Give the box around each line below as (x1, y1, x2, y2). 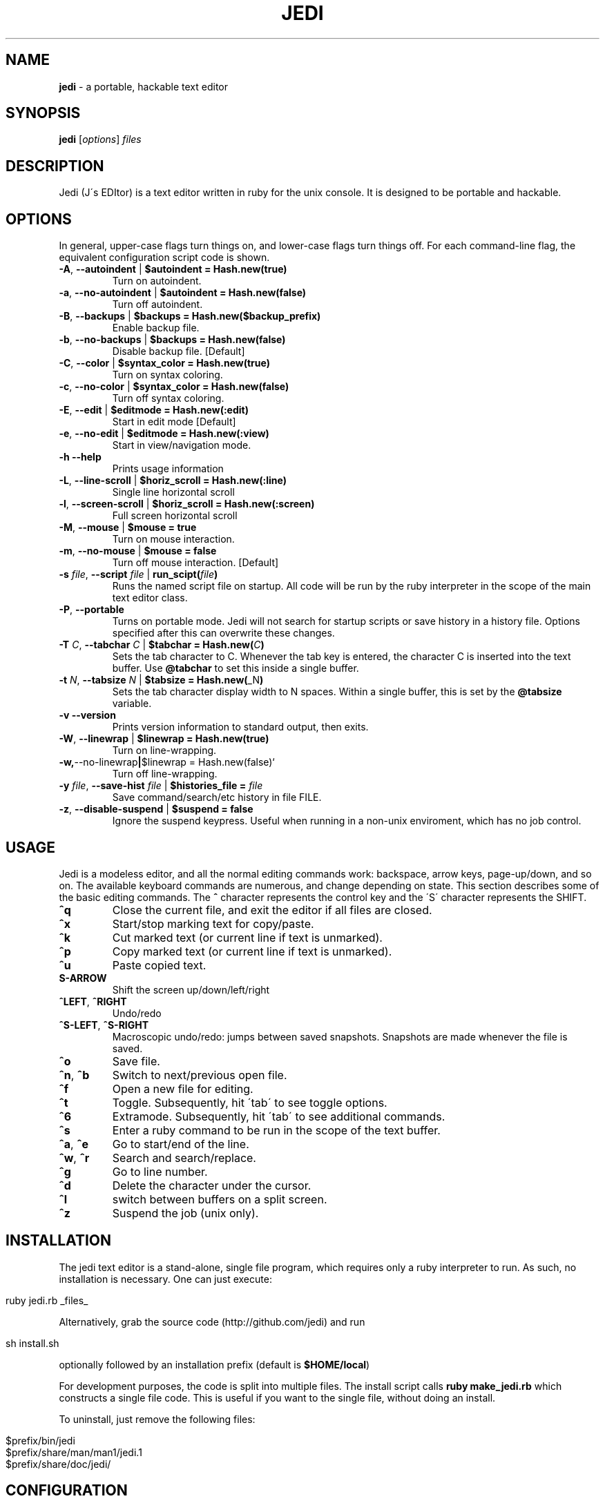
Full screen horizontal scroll (112, 510, 238, 522)
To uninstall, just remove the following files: (59, 1413, 256, 1425)
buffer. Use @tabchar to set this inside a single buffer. (112, 662, 359, 675)
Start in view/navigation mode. (112, 439, 251, 452)
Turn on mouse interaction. (112, 533, 235, 545)
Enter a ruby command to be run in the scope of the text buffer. (112, 1123, 441, 1137)
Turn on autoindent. (112, 275, 202, 287)
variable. (112, 697, 152, 710)
